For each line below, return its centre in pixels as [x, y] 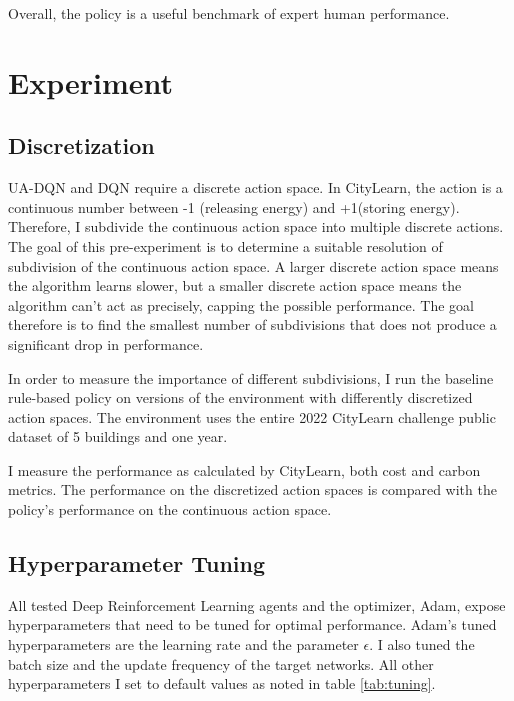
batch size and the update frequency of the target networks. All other [221, 663]
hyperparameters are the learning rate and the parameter [183, 644]
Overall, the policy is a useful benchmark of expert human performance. [229, 13]
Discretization [81, 145]
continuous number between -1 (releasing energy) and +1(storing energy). [234, 206]
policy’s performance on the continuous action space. [170, 509]
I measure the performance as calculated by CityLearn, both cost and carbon [244, 469]
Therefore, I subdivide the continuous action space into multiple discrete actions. [256, 226]
